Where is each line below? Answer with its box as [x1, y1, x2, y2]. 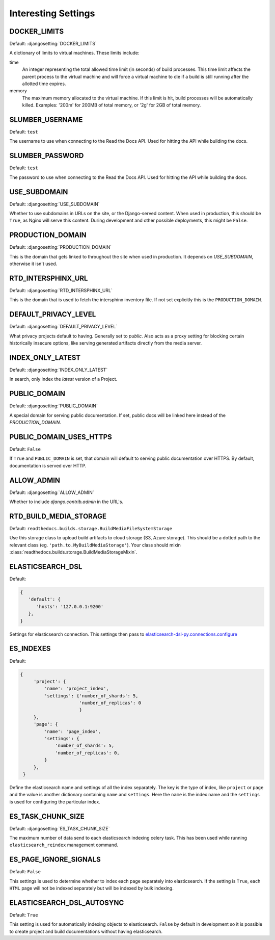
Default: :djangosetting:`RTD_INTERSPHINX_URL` [9, 288, 113, 294]
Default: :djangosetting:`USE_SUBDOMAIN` [9, 201, 100, 207]
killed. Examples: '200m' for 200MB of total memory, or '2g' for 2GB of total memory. [22, 102, 201, 108]
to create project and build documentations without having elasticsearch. [9, 928, 163, 934]
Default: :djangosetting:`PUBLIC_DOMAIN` [9, 403, 98, 409]
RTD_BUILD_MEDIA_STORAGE [9, 512, 107, 520]
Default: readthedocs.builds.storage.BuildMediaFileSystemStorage [9, 526, 173, 532]
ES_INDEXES [9, 644, 51, 653]
